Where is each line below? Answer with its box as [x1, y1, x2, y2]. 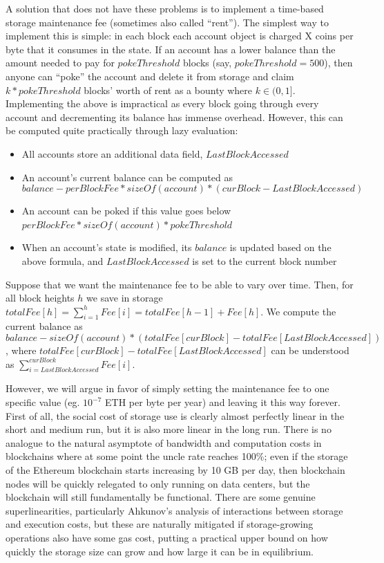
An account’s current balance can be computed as [21, 169, 233, 184]
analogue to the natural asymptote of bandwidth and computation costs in [6, 435, 322, 450]
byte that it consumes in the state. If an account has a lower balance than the [6, 41, 336, 56]
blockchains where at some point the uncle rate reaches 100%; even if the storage [6, 449, 348, 463]
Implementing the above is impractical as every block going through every [6, 96, 319, 111]
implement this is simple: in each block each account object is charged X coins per [6, 28, 354, 43]
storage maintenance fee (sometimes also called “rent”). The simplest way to [6, 15, 329, 29]
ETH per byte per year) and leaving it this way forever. [105, 395, 340, 409]
